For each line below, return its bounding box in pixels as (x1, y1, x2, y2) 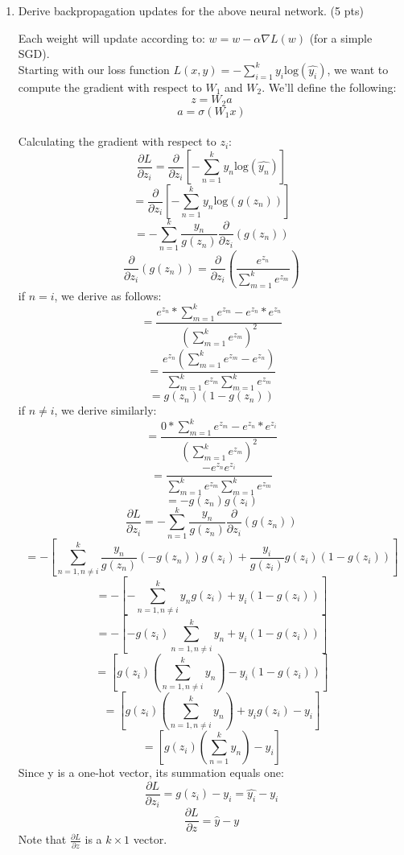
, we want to (327, 60, 389, 77)
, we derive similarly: (54, 402, 157, 419)
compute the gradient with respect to (18, 78, 202, 95)
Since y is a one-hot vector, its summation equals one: (18, 764, 284, 781)
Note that (18, 831, 67, 848)
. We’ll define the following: (262, 78, 397, 95)
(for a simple (309, 29, 373, 46)
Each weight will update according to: (18, 29, 205, 46)
